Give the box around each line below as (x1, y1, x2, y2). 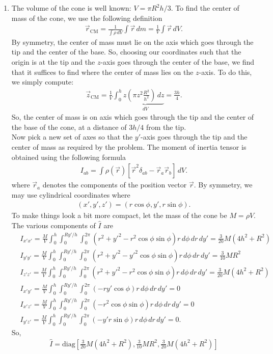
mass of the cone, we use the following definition (11, 12, 162, 23)
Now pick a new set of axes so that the (11, 131, 133, 142)
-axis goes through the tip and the (141, 131, 248, 142)
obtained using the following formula (11, 151, 126, 162)
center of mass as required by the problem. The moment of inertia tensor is (11, 141, 247, 152)
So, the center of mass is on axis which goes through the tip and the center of (11, 112, 254, 122)
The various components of (11, 220, 96, 230)
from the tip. (146, 121, 186, 132)
